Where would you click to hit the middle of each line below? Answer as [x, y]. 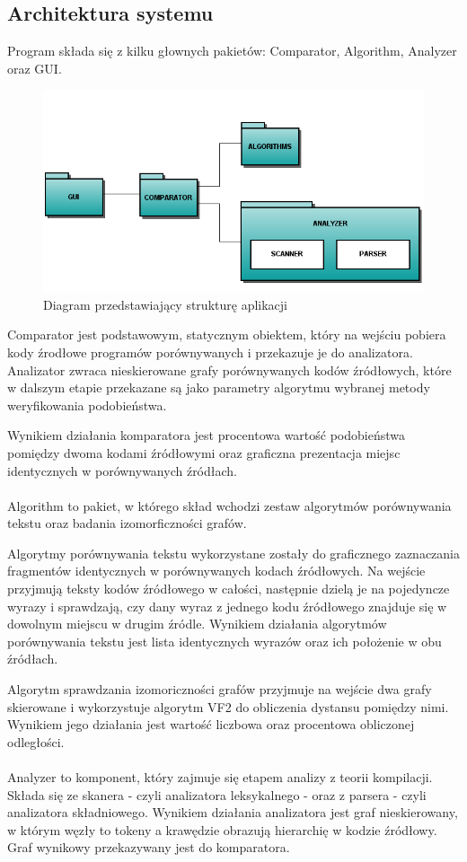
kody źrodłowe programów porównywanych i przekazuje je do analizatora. [210, 352]
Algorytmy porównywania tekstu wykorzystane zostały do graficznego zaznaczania [234, 553]
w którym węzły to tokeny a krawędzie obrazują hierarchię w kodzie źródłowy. [222, 829]
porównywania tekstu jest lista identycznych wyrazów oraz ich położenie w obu [225, 641]
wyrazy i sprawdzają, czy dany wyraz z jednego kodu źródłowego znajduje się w [227, 606]
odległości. [36, 741]
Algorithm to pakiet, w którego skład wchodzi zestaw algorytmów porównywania [229, 505]
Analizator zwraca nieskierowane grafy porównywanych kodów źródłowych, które [229, 369]
